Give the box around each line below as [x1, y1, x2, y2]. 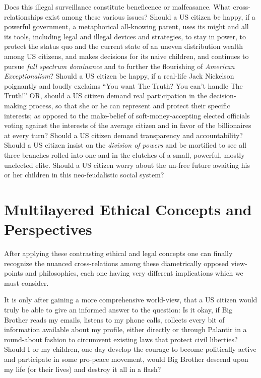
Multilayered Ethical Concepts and [4, 199, 252, 219]
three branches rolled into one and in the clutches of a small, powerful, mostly [4, 149, 245, 160]
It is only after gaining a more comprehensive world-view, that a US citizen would [4, 294, 257, 305]
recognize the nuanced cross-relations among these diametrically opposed [4, 258, 229, 268]
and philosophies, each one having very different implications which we [25, 268, 243, 278]
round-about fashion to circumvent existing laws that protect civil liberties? [4, 334, 238, 344]
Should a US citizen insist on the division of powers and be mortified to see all [4, 140, 246, 150]
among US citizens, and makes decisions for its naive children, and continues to [4, 50, 249, 61]
